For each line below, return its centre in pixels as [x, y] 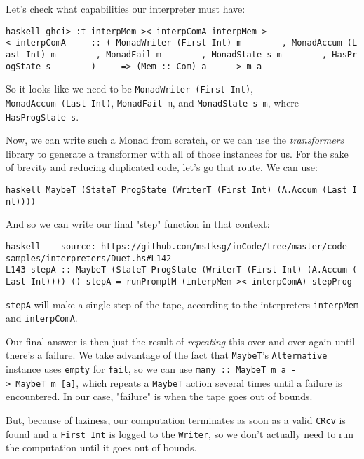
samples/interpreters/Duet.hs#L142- [91, 258]
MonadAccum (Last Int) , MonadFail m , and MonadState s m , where [153, 102]
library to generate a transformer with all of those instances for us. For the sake [177, 153]
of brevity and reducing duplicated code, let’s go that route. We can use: [162, 167]
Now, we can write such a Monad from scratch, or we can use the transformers [175, 140]
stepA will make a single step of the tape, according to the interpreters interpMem [182, 304]
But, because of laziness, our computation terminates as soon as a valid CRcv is [176, 419]
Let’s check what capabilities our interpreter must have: [126, 8]
